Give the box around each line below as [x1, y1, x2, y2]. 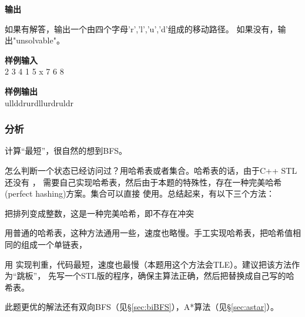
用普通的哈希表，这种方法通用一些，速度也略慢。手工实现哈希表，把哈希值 [5, 227, 293, 239]
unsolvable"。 [16, 34, 65, 46]
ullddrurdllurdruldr [5, 96, 73, 109]
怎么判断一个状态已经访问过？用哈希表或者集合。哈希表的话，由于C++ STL [5, 164, 297, 176]
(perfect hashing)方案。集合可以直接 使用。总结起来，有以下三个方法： [5, 187, 275, 200]
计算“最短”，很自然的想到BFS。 [5, 144, 128, 157]
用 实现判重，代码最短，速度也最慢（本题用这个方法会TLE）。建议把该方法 [5, 258, 292, 270]
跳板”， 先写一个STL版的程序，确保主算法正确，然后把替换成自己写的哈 [16, 269, 294, 282]
